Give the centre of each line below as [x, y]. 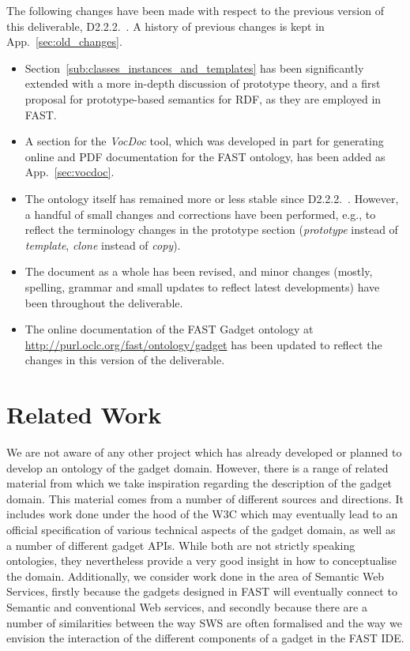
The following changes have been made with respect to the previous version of [195, 10]
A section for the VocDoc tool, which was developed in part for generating [204, 141]
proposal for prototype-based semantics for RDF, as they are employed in [203, 98]
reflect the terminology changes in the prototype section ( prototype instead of [211, 230]
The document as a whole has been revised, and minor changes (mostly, [199, 271]
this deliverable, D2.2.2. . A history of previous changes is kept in [166, 26]
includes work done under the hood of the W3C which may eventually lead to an [202, 514]
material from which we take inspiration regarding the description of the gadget [199, 483]
